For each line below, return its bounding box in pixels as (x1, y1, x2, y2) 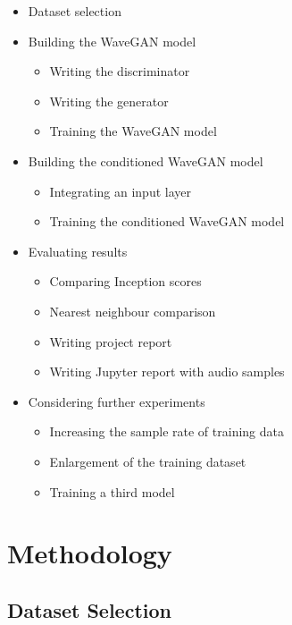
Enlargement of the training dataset (49, 452, 246, 470)
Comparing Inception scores (49, 272, 202, 291)
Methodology (7, 535, 172, 571)
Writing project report (49, 332, 172, 351)
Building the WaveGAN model (28, 31, 196, 50)
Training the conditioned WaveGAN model (49, 212, 285, 231)
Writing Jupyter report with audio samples (49, 362, 285, 381)
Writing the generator (49, 91, 169, 110)
